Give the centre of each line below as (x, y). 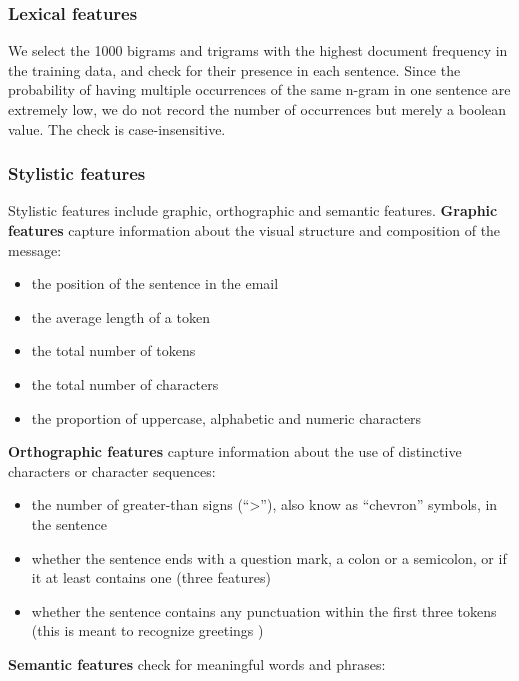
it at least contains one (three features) (151, 577)
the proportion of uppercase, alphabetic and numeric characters (226, 417)
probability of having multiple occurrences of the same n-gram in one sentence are (259, 89)
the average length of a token (120, 316)
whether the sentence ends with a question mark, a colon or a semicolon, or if (269, 557)
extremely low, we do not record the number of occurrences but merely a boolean (257, 109)
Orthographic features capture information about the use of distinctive (235, 451)
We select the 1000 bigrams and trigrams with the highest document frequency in (258, 50)
